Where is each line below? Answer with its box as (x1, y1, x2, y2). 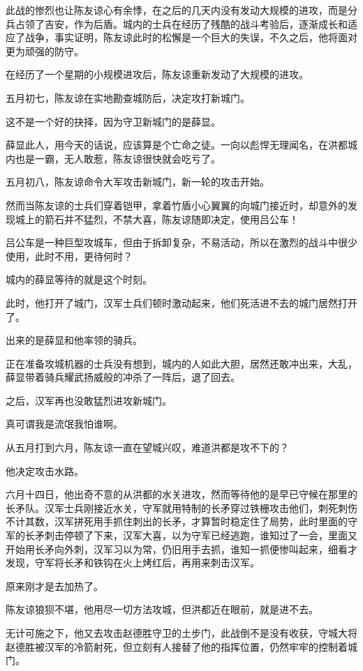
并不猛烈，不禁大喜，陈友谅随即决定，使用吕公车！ (64, 211, 299, 226)
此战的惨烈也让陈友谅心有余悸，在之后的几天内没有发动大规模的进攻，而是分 (6, 3, 357, 17)
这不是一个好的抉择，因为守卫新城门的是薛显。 (6, 114, 221, 128)
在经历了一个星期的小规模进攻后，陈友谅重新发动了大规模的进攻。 (6, 67, 309, 82)
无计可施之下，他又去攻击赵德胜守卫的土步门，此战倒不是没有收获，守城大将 (6, 626, 357, 640)
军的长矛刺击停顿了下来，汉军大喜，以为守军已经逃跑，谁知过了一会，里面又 (6, 528, 357, 543)
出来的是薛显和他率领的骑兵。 (6, 333, 142, 347)
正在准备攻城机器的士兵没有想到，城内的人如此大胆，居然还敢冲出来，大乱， (6, 356, 357, 370)
